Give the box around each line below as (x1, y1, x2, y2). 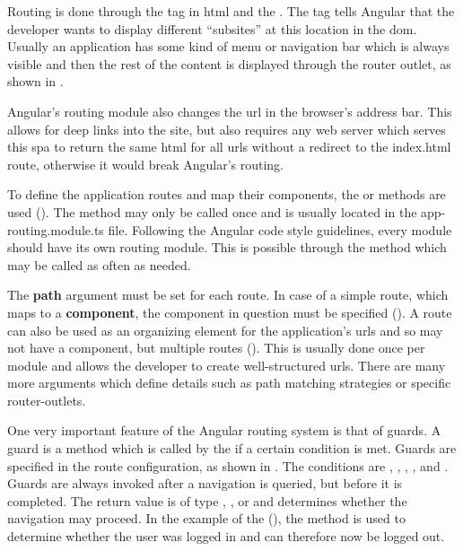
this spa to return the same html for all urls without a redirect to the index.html (7, 137, 451, 156)
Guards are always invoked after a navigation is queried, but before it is (7, 474, 403, 493)
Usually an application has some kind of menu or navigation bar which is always (7, 37, 450, 56)
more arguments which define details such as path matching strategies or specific (7, 373, 451, 392)
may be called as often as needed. (7, 255, 191, 274)
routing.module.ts (7, 220, 104, 239)
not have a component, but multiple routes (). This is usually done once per (7, 338, 425, 357)
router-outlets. (7, 390, 86, 409)
